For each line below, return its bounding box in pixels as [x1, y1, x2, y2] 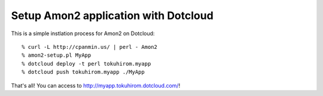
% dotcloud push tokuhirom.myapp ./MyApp [22, 69, 145, 76]
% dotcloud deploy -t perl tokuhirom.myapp [22, 60, 151, 67]
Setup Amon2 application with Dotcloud [11, 9, 214, 22]
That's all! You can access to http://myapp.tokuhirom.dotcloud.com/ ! [11, 82, 181, 89]
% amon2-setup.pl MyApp [22, 52, 92, 59]
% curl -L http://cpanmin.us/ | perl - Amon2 [22, 44, 158, 50]
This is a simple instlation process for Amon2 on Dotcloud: [11, 30, 155, 37]
